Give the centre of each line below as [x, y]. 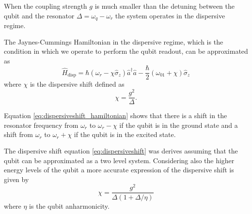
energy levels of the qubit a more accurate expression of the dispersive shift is [119, 170]
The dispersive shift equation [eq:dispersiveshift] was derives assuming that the [121, 151]
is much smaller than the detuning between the [165, 6]
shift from [19, 134]
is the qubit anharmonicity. [69, 206]
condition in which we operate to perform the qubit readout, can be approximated [126, 51]
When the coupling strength [46, 6]
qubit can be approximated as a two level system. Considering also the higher [119, 160]
